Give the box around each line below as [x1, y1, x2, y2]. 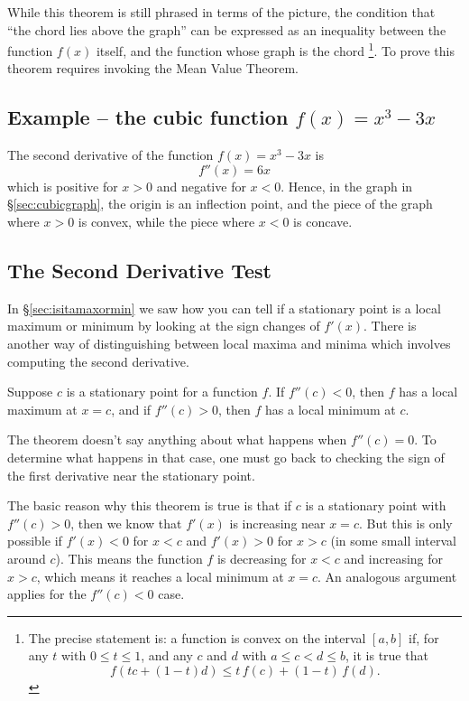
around [7, 548, 46, 567]
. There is [363, 316, 417, 335]
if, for [409, 628, 439, 647]
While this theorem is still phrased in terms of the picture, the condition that [7, 3, 436, 21]
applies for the [7, 584, 87, 603]
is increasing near [229, 513, 326, 532]
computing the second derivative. [7, 351, 189, 370]
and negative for [156, 176, 246, 195]
